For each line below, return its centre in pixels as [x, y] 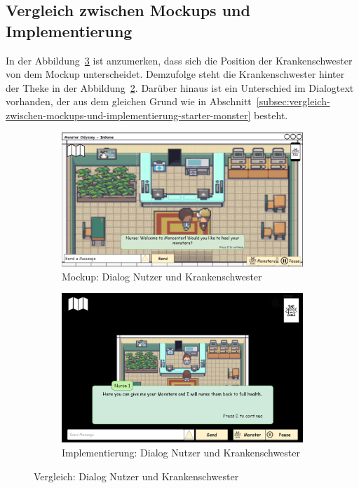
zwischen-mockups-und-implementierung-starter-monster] [128, 115]
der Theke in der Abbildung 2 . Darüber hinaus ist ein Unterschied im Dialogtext [180, 87]
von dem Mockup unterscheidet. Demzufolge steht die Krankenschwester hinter [175, 74]
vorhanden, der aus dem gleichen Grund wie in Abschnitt [129, 101]
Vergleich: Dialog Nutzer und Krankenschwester [136, 476]
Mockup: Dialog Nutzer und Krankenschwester [162, 276]
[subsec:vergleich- [293, 101]
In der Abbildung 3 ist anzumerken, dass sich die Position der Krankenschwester [179, 60]
